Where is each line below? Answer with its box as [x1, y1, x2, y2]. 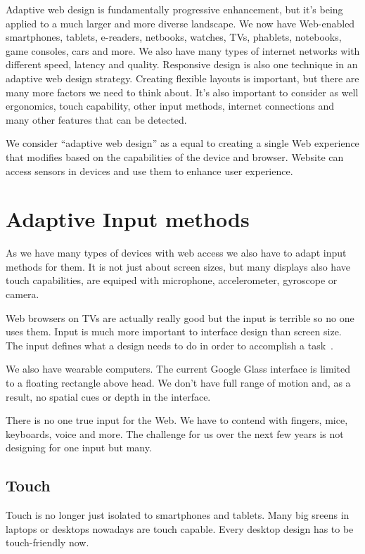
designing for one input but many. [6, 440, 152, 455]
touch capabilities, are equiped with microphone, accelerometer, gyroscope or [6, 273, 338, 288]
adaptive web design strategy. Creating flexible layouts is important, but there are [6, 70, 359, 85]
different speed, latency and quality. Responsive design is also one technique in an [6, 57, 358, 72]
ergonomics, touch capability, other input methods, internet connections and [6, 98, 335, 113]
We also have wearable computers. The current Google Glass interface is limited [6, 361, 350, 376]
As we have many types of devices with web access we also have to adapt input [6, 245, 347, 260]
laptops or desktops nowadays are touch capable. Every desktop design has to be [6, 521, 354, 536]
